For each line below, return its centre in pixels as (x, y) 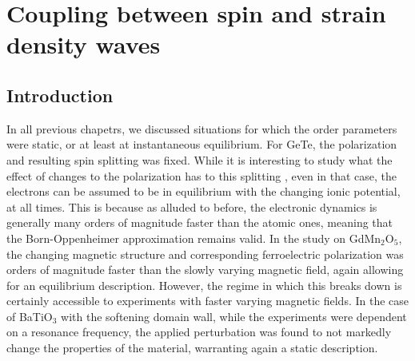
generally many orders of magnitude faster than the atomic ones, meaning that (200, 222)
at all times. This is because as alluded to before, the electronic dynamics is (192, 206)
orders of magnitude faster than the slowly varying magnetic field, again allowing (205, 270)
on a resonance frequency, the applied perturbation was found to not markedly (199, 332)
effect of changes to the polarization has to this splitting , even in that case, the (202, 175)
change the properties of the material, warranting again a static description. (192, 348)
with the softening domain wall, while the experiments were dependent (234, 316)
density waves (84, 44)
